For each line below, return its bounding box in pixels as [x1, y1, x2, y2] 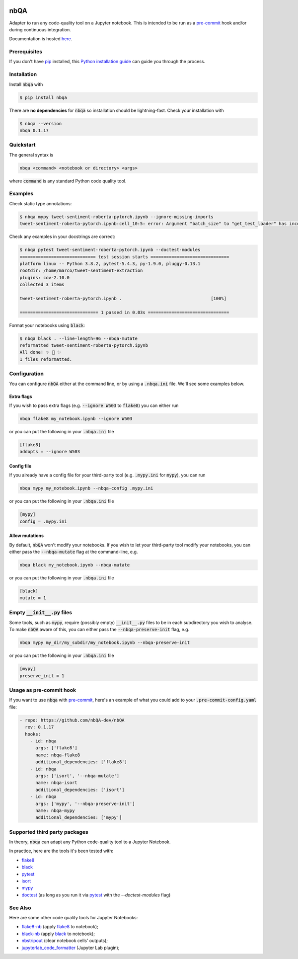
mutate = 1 [19, 595, 46, 601]
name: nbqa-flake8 [35, 752, 80, 758]
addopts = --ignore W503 [19, 449, 80, 455]
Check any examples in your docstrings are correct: [9, 234, 115, 240]
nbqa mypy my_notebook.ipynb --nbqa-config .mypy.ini [19, 485, 153, 491]
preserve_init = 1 [19, 673, 65, 678]
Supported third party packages [9, 828, 89, 835]
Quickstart [9, 142, 36, 149]
